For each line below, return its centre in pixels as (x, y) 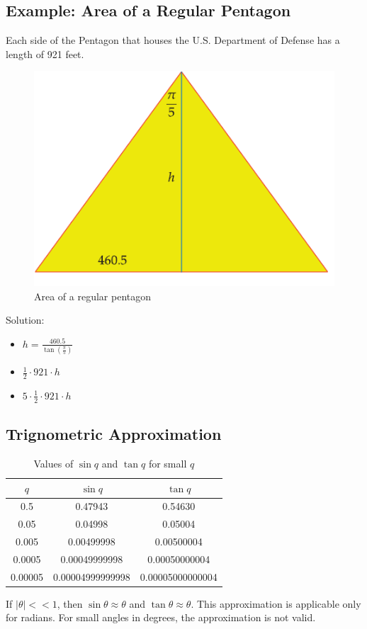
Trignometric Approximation (114, 434)
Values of (53, 463)
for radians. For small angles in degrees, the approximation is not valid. (161, 617)
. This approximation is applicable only (276, 603)
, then (70, 603)
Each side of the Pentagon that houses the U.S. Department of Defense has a (173, 40)
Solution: (25, 320)
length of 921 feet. (45, 53)
